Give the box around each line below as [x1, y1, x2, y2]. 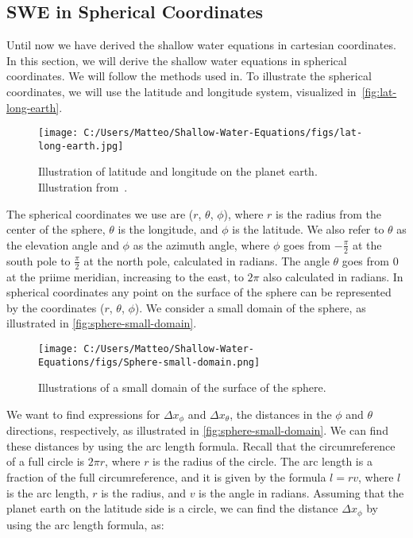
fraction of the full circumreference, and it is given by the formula [6, 469, 326, 486]
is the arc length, [6, 484, 89, 501]
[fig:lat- [361, 83, 397, 99]
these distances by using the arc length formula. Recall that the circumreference [6, 437, 396, 454]
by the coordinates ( [6, 299, 105, 315]
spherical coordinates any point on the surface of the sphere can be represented [6, 284, 392, 300]
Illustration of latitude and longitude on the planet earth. [38, 163, 318, 180]
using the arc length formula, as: [6, 516, 164, 532]
